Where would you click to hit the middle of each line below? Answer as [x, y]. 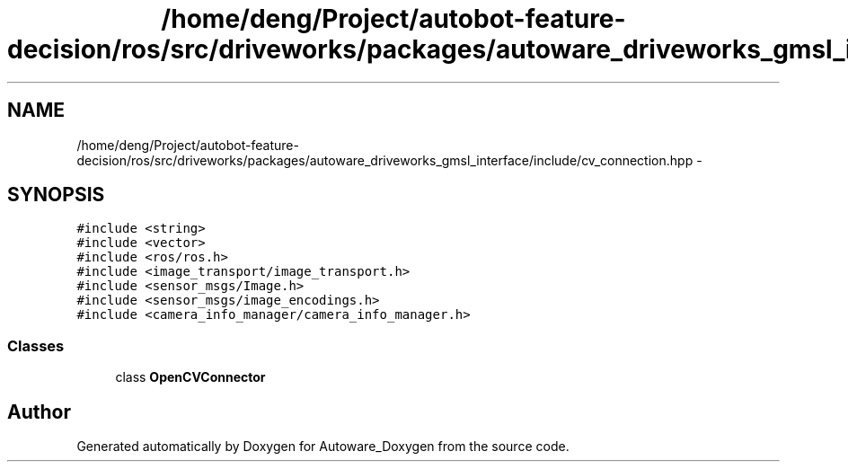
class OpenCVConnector [190, 377]
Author [39, 411]
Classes [36, 345]
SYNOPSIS [56, 195]
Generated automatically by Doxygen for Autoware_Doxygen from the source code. [323, 447]
